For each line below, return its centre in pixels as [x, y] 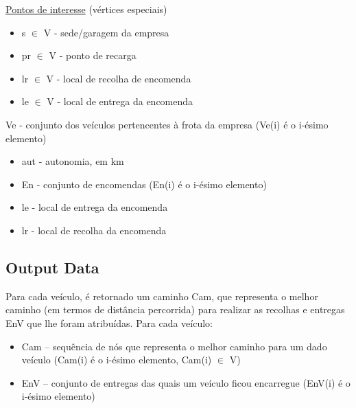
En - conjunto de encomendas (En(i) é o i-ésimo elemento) [144, 184]
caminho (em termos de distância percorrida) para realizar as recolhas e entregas [175, 309]
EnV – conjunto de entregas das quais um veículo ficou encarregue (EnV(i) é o [186, 382]
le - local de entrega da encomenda [95, 207]
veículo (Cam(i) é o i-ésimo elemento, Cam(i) [117, 360]
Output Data [52, 267]
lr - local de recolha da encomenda [94, 230]
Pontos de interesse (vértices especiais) [86, 9]
